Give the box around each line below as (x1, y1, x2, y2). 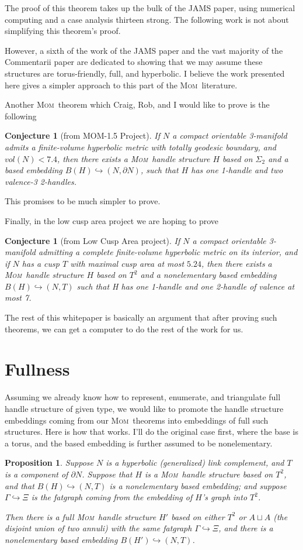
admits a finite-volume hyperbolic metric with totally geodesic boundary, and (5, 140, 277, 153)
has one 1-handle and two (191, 164, 283, 176)
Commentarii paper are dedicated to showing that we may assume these (5, 56, 263, 68)
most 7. (5, 291, 32, 304)
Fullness (5, 357, 70, 381)
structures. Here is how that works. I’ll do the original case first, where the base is (5, 425, 298, 438)
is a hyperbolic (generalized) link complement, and (106, 456, 284, 469)
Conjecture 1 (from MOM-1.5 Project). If (5, 129, 160, 142)
